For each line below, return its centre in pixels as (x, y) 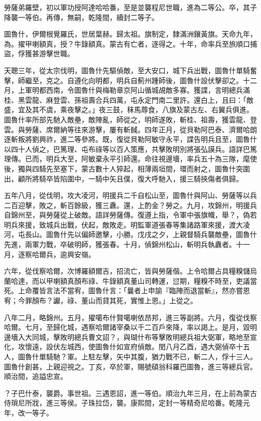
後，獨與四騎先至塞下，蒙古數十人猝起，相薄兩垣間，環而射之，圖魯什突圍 (127, 168)
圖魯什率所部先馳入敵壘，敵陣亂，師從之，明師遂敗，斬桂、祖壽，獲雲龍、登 (130, 119)
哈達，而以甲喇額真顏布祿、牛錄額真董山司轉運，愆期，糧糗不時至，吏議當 (134, 280)
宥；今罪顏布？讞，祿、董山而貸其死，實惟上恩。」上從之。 (101, 300)
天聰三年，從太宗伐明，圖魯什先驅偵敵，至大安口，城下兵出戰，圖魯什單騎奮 (130, 70)
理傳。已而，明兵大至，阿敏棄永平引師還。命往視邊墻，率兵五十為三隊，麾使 (130, 159)
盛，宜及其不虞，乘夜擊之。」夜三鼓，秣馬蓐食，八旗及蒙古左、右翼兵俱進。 (129, 110)
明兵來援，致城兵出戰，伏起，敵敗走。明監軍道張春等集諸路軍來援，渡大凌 (127, 224)
